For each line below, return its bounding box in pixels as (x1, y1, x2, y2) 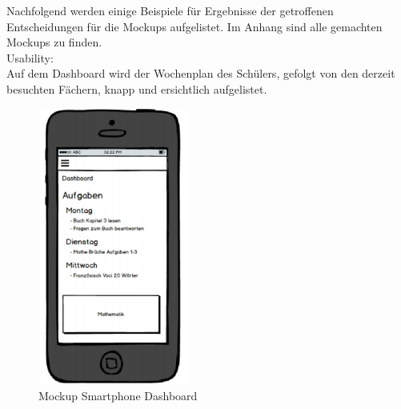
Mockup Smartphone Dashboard (38, 387, 198, 403)
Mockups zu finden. (6, 34, 102, 50)
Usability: (6, 49, 54, 66)
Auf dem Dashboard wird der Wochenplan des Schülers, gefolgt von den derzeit (6, 65, 395, 82)
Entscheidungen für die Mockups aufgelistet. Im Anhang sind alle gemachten (6, 18, 383, 34)
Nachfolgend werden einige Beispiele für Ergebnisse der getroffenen (6, 2, 334, 18)
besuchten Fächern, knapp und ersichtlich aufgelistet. (6, 80, 267, 97)
